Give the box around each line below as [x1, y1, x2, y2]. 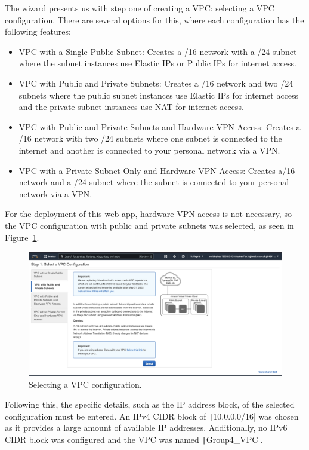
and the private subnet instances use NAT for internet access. [18, 100, 244, 113]
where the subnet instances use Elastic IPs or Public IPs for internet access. [18, 57, 296, 69]
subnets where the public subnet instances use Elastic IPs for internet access [18, 88, 299, 101]
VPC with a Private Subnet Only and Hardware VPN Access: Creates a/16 [18, 164, 295, 176]
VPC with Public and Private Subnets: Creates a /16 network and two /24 [18, 76, 293, 89]
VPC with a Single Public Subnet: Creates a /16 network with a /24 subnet [18, 45, 297, 57]
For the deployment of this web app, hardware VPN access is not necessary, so [5, 207, 292, 220]
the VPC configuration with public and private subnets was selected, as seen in [5, 219, 294, 231]
